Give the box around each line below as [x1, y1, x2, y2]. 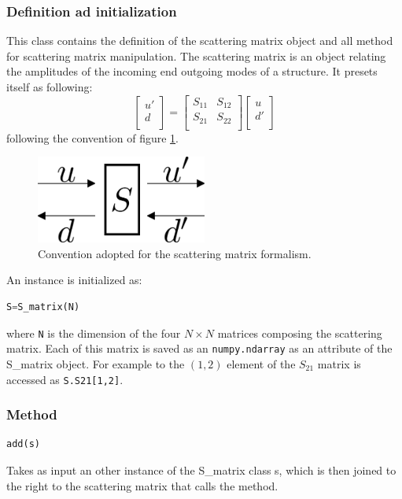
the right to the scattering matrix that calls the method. [6, 477, 278, 493]
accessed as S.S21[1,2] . [6, 371, 124, 387]
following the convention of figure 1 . [6, 129, 179, 146]
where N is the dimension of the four [6, 324, 181, 341]
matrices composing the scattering [217, 324, 382, 341]
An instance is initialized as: [6, 272, 142, 288]
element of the [227, 355, 296, 371]
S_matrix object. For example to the [6, 355, 185, 371]
